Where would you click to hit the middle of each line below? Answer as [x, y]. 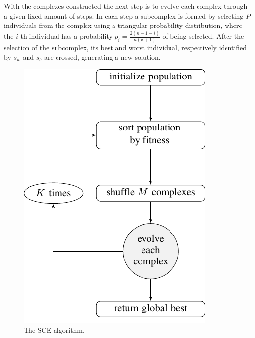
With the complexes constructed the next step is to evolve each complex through [126, 6]
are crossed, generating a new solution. [102, 57]
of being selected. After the [203, 36]
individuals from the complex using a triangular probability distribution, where [123, 25]
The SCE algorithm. [54, 330]
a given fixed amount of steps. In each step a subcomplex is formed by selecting [124, 15]
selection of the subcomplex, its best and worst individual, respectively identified [126, 47]
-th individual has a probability [65, 36]
